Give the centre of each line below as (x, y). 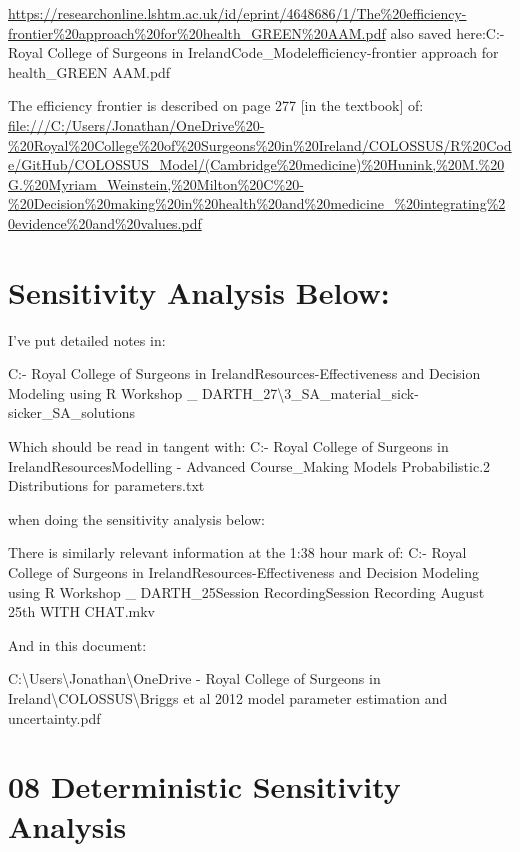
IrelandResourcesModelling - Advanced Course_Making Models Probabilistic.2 (249, 465)
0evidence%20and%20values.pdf (105, 222)
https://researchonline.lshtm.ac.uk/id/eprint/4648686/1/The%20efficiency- (237, 13)
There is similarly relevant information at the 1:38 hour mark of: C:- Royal (237, 552)
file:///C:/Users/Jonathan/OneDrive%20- (136, 124)
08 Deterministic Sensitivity (204, 786)
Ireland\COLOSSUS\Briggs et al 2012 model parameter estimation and (228, 697)
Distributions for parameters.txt (106, 485)
